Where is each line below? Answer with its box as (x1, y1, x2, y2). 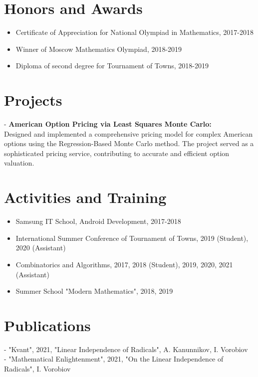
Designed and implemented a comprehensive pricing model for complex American (4, 128, 253, 139)
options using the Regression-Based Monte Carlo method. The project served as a (4, 138, 254, 149)
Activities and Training (4, 187, 167, 207)
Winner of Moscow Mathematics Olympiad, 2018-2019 (15, 43, 182, 54)
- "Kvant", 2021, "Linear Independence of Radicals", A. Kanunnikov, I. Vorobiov (4, 344, 248, 354)
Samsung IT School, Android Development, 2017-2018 (15, 216, 181, 226)
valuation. (4, 158, 34, 168)
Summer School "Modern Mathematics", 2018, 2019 (15, 286, 173, 296)
